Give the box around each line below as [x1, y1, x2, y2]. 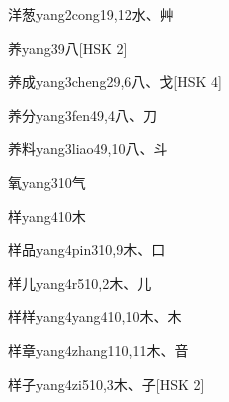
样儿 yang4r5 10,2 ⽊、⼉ [8, 272, 152, 293]
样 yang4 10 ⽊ [8, 205, 86, 226]
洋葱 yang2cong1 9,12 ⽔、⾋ [8, 4, 174, 24]
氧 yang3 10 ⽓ [8, 171, 86, 192]
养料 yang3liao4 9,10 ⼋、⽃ [8, 138, 168, 159]
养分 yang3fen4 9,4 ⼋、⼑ [8, 104, 157, 125]
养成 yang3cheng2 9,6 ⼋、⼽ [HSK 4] [8, 71, 222, 92]
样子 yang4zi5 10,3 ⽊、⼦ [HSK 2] [8, 373, 205, 394]
